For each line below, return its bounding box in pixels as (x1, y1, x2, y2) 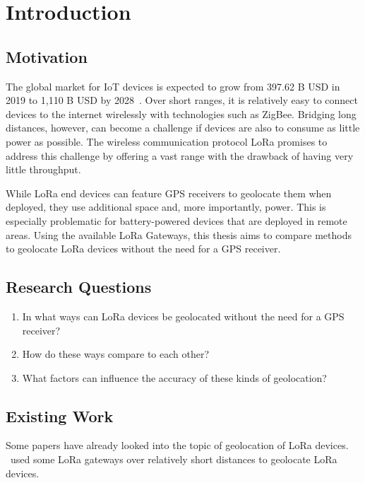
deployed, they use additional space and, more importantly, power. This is (6, 199, 326, 214)
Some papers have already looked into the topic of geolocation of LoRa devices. (6, 438, 349, 453)
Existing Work (6, 405, 114, 426)
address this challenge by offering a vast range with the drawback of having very (6, 148, 354, 163)
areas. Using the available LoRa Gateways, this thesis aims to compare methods (6, 227, 352, 242)
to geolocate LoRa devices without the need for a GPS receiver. (6, 241, 281, 256)
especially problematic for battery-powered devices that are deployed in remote (6, 213, 347, 228)
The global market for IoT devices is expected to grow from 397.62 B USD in (6, 78, 340, 93)
